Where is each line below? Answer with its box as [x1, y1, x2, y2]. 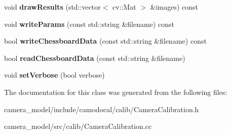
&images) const [150, 2, 199, 12]
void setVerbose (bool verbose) [4, 70, 105, 80]
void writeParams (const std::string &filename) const [4, 18, 174, 29]
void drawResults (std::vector [4, 2, 101, 12]
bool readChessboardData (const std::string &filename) [4, 52, 185, 63]
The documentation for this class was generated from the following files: [4, 86, 227, 97]
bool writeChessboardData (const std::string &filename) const [4, 36, 207, 46]
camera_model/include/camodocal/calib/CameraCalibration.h [4, 104, 199, 114]
